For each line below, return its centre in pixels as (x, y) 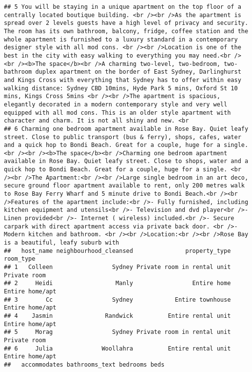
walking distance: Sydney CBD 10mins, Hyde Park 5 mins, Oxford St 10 (121, 88)
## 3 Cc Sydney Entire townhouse (117, 300)
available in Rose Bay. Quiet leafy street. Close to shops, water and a (126, 161)
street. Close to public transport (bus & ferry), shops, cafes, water (123, 137)
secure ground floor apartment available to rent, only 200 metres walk (124, 186)
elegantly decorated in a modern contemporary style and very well (116, 104)
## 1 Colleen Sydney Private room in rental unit (117, 267)
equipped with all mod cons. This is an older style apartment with (117, 113)
